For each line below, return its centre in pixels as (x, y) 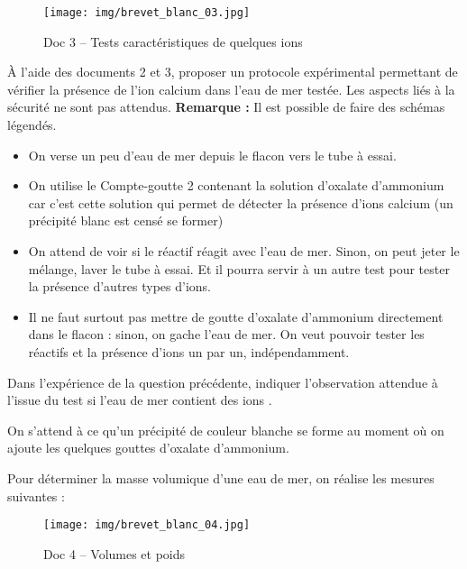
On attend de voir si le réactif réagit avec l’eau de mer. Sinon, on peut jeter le (244, 251)
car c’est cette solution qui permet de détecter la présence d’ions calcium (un (241, 202)
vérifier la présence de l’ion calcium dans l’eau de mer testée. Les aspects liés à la (231, 89)
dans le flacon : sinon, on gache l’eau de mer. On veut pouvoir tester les (226, 334)
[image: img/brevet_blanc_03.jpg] (147, 13)
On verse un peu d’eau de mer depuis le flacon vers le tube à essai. (212, 155)
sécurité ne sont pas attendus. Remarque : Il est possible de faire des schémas (226, 107)
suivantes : (36, 496)
